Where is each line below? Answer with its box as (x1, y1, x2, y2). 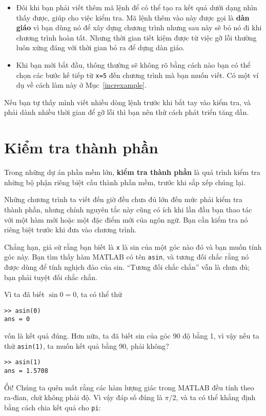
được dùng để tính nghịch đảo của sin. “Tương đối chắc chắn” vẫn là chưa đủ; (4, 262, 250, 272)
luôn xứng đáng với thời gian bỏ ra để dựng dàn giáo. (16, 42, 185, 53)
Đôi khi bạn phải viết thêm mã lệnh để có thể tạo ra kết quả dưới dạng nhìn (16, 2, 257, 12)
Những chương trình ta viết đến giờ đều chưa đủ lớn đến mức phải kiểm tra (4, 194, 242, 205)
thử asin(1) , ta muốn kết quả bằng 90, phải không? (4, 340, 169, 351)
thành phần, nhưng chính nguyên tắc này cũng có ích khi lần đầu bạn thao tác (4, 204, 252, 214)
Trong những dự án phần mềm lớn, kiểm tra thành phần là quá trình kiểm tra (4, 167, 260, 177)
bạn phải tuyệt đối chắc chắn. (4, 271, 98, 282)
